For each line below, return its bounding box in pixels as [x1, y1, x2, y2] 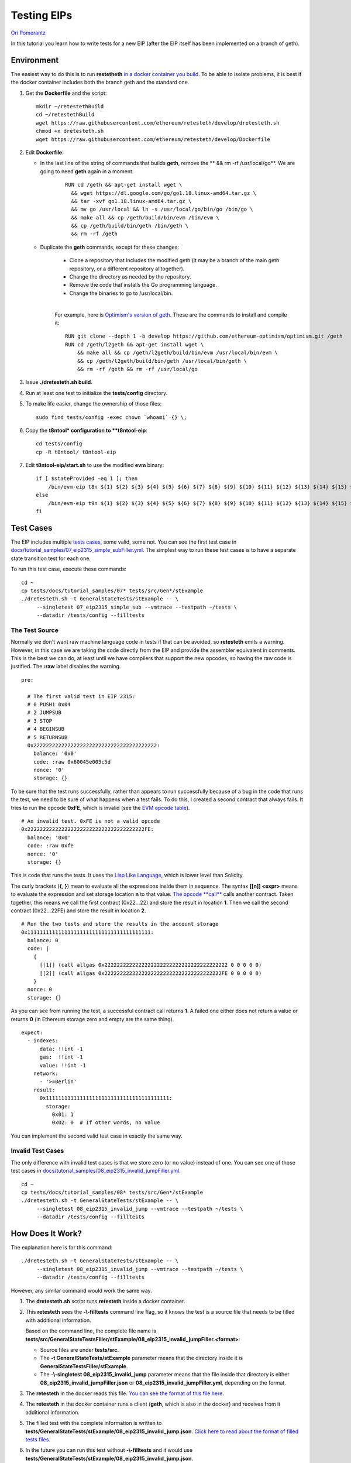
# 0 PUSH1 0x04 [27, 701, 71, 708]
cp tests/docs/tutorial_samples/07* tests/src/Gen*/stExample [21, 587, 204, 594]
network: [33, 1070, 58, 1077]
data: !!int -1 [39, 1045, 83, 1052]
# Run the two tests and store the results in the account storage [21, 921, 219, 928]
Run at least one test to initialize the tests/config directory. [25, 389, 168, 396]
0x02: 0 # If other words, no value [51, 1119, 160, 1126]
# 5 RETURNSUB [27, 734, 68, 740]
